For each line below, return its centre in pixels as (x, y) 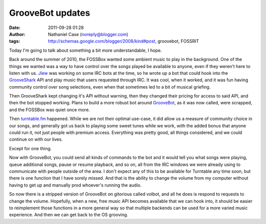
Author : (17, 34)
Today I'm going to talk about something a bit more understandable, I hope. (85, 50)
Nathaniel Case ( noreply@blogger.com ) (88, 34)
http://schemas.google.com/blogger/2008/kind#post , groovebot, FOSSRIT (124, 41)
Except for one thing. (30, 148)
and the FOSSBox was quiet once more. (50, 110)
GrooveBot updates (50, 13)
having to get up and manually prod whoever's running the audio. (75, 185)
